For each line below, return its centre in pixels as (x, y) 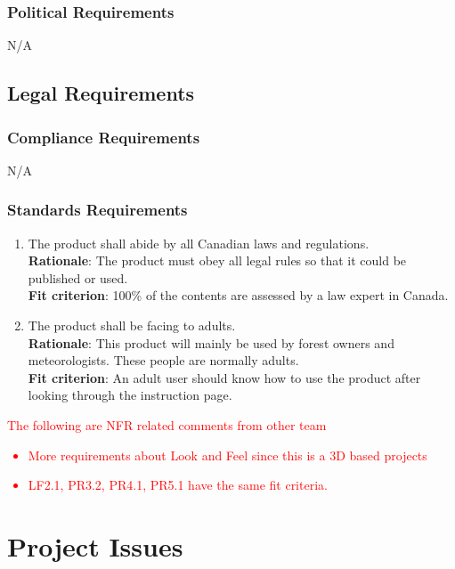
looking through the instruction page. (130, 395)
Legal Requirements (101, 93)
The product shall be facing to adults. (132, 325)
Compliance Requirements (104, 137)
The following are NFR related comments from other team (167, 424)
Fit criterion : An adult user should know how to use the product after (224, 377)
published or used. (78, 277)
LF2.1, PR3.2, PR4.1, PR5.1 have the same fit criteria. (178, 485)
